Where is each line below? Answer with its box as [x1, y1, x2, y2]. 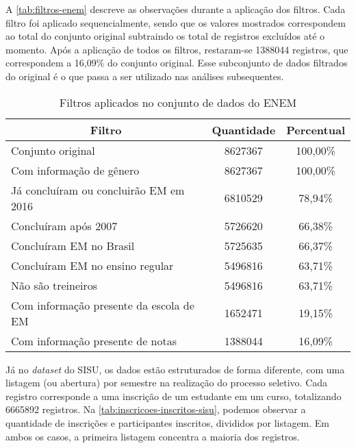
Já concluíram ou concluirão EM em [11, 182, 185, 198]
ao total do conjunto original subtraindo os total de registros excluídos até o [5, 29, 325, 43]
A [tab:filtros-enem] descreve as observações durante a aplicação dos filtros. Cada [5, 2, 346, 16]
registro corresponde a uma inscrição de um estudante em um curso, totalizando [5, 388, 342, 403]
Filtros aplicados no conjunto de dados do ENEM [59, 94, 297, 110]
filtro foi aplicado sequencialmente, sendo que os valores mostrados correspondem [5, 15, 346, 29]
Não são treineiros [11, 277, 98, 293]
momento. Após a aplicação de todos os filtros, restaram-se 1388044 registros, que [5, 42, 348, 56]
